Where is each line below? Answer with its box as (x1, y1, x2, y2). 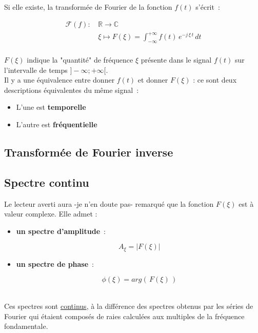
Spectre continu (4, 174, 89, 190)
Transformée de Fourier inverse (4, 144, 173, 160)
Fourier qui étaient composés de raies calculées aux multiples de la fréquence (4, 310, 245, 321)
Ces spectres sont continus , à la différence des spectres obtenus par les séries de (4, 300, 253, 311)
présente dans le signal (141, 54, 212, 65)
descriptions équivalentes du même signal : (4, 84, 139, 95)
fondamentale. (4, 321, 48, 331)
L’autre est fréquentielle (16, 119, 97, 129)
